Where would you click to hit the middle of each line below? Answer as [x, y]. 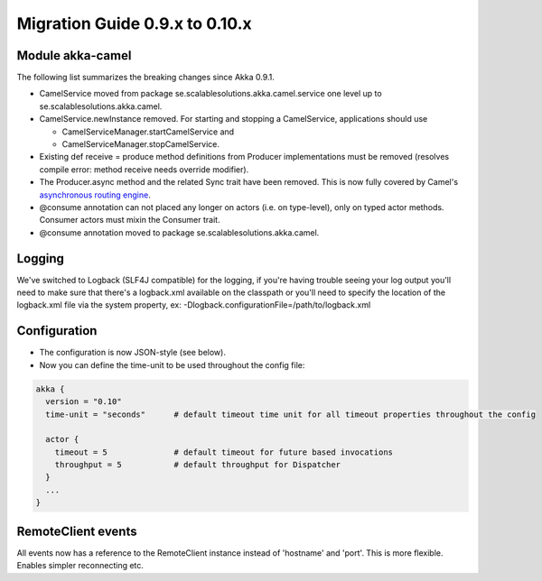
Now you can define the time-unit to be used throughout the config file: [172, 364]
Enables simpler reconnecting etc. [80, 566]
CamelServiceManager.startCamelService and [148, 132]
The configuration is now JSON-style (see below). [132, 353]
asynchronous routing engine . [95, 195]
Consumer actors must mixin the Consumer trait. [130, 220]
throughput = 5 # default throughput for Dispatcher [198, 465]
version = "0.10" [84, 402]
